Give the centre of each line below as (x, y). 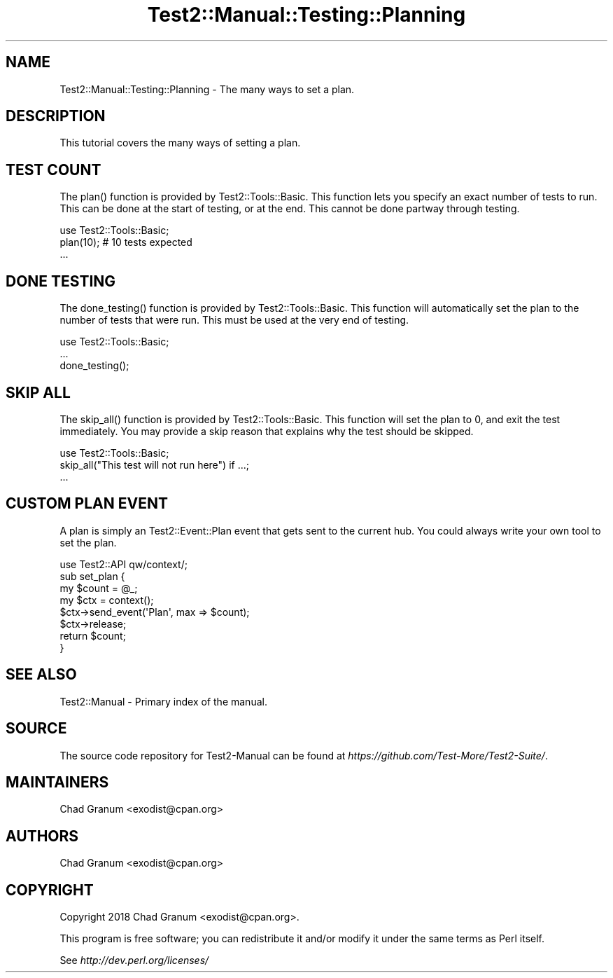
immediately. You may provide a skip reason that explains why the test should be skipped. (267, 431)
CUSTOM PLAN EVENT (87, 504)
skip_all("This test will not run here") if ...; (154, 464)
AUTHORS (42, 836)
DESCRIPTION (56, 116)
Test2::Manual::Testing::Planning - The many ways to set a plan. (207, 89)
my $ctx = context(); (107, 600)
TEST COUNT (54, 170)
